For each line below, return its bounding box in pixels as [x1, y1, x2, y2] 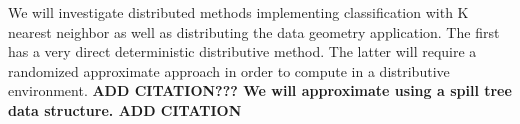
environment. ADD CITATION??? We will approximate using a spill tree [8, 80, 512, 101]
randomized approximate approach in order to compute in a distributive [8, 60, 450, 81]
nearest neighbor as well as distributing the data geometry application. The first [8, 21, 500, 42]
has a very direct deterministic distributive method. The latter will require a [8, 41, 477, 62]
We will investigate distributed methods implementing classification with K [8, 2, 469, 22]
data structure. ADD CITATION [8, 99, 242, 120]
